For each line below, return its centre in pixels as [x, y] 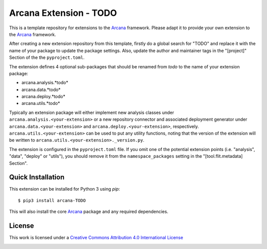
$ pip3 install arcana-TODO [52, 200]
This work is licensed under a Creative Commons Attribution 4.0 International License [96, 238]
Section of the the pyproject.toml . [47, 57]
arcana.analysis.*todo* [45, 83]
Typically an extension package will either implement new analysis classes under [91, 112]
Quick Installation [37, 177]
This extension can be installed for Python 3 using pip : [65, 189]
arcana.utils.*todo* [41, 103]
